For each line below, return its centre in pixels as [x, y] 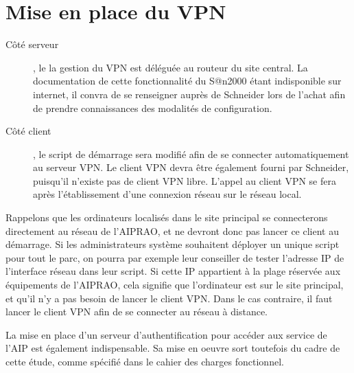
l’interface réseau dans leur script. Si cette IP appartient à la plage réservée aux [173, 271]
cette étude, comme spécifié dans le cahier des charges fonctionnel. [145, 361]
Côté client [28, 131]
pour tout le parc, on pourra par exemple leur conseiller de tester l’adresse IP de [175, 257]
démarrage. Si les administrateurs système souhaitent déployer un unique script [173, 244]
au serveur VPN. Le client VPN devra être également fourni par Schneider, [191, 167]
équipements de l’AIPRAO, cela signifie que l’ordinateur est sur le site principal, [175, 285]
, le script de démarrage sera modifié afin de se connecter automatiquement [191, 154]
